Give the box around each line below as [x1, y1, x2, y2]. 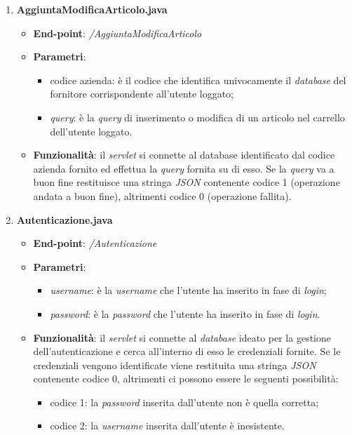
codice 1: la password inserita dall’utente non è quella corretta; [50, 394, 319, 409]
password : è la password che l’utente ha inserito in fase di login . [50, 306, 320, 321]
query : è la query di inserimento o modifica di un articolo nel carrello [50, 109, 345, 124]
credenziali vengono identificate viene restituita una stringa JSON [33, 357, 316, 372]
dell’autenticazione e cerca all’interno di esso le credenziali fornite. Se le [33, 344, 341, 359]
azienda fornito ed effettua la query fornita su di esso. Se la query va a [33, 161, 334, 175]
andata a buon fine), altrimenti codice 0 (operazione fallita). [33, 188, 292, 203]
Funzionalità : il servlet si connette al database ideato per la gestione [33, 330, 331, 344]
